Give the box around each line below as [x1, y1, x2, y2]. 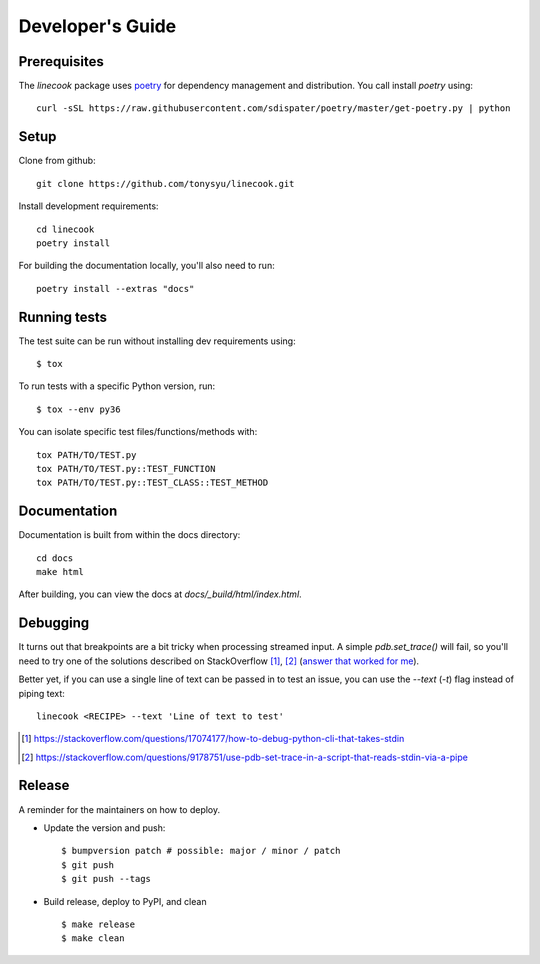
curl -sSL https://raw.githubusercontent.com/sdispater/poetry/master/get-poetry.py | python [36, 103, 511, 114]
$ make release [61, 918, 136, 930]
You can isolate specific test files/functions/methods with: [18, 426, 258, 438]
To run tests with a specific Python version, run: [18, 380, 216, 392]
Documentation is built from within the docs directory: [18, 529, 241, 541]
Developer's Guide [18, 15, 177, 37]
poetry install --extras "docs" [36, 283, 195, 294]
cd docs [36, 552, 74, 564]
